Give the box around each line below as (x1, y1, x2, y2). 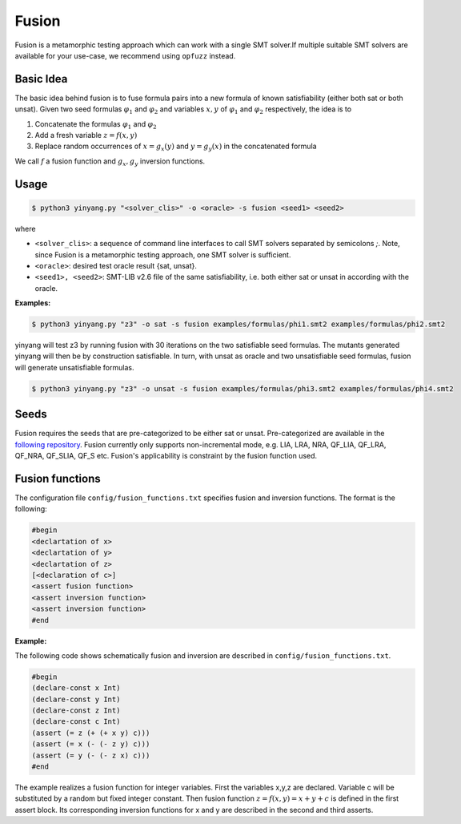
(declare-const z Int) (31, 706, 121, 715)
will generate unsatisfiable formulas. (14, 362, 134, 372)
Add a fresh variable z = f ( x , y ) (34, 131, 138, 140)
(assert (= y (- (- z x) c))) (31, 750, 150, 760)
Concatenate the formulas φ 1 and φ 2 (34, 119, 157, 131)
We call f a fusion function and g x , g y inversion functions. (14, 156, 206, 168)
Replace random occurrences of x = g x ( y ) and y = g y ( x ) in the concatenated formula (34, 141, 317, 153)
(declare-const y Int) (31, 694, 121, 704)
